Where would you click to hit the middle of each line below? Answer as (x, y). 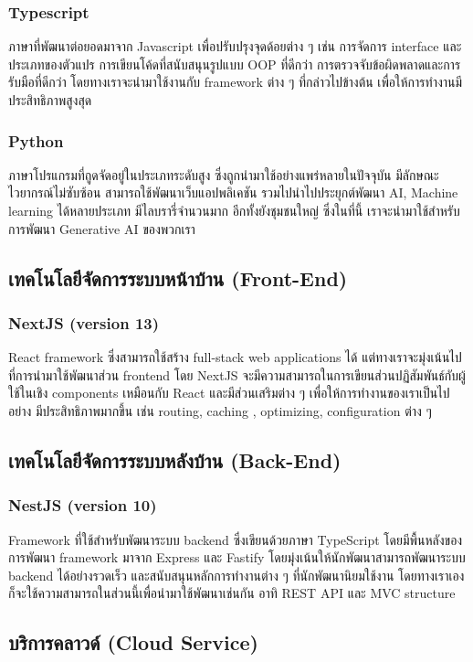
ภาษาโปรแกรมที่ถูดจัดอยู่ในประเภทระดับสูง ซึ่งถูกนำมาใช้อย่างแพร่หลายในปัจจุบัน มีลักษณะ (224, 174)
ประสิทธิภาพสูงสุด (50, 100)
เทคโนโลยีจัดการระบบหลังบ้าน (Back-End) (175, 459)
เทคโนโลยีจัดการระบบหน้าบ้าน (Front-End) (178, 278)
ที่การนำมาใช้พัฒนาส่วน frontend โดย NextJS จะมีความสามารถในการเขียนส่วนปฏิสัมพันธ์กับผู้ (237, 374)
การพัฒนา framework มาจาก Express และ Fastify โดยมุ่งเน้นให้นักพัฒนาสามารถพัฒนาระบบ (237, 557)
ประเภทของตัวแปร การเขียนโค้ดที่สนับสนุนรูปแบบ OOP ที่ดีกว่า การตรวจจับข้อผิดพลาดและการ (235, 64)
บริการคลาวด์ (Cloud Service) (133, 642)
